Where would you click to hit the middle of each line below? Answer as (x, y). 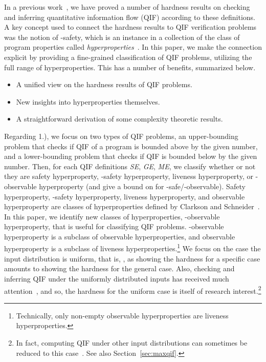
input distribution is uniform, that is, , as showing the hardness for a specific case (132, 258)
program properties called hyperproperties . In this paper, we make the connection (133, 47)
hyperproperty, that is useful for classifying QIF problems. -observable (114, 226)
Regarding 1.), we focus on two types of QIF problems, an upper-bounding (121, 136)
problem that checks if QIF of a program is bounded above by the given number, (131, 146)
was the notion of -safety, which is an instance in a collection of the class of (122, 37)
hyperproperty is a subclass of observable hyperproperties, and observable (120, 236)
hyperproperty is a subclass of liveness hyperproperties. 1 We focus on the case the (132, 248)
